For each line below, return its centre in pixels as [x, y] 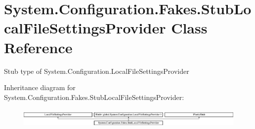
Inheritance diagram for [40, 87]
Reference [38, 47]
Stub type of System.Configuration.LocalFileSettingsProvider [97, 71]
